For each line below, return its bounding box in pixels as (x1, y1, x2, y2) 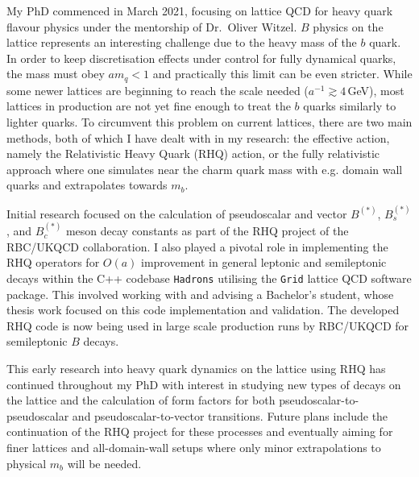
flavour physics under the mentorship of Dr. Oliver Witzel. (6, 18, 297, 35)
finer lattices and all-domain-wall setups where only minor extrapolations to (6, 438, 381, 455)
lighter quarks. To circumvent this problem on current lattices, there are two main (6, 114, 413, 131)
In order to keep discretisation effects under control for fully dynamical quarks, (6, 49, 396, 66)
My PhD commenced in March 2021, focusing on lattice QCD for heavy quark (6, 2, 393, 19)
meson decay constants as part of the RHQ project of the (65, 222, 349, 239)
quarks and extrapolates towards (6, 176, 168, 193)
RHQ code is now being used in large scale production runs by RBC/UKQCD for (6, 317, 409, 334)
